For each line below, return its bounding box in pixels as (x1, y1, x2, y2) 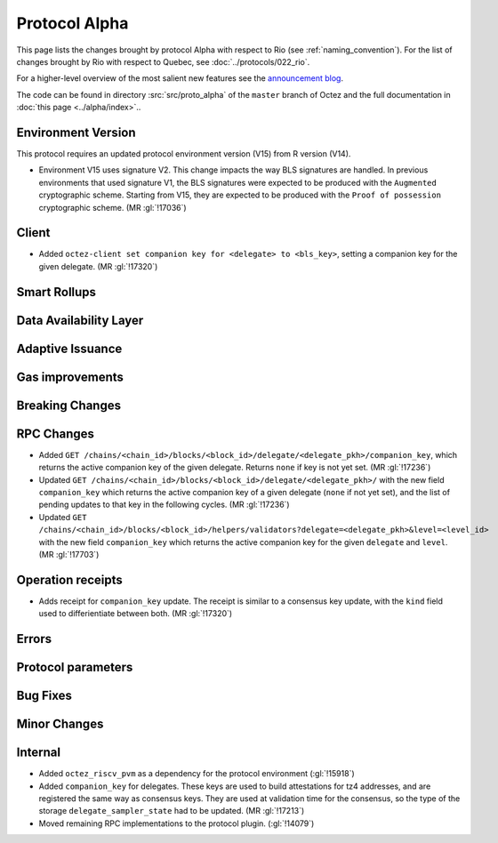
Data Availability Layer (16, 312, 144, 328)
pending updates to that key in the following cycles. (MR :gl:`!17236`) (38, 499, 290, 510)
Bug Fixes (16, 688, 73, 703)
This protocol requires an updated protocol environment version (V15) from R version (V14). (16, 149, 351, 159)
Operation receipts (16, 572, 124, 587)
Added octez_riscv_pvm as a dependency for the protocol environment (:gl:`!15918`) (38, 768, 355, 779)
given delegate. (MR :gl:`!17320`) (38, 261, 158, 271)
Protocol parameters (16, 660, 133, 675)
